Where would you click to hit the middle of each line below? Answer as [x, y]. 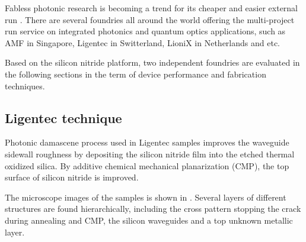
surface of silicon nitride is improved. [72, 177]
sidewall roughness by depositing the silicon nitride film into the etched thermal [150, 154]
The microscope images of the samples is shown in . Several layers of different [146, 197]
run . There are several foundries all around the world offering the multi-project [150, 19]
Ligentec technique [63, 117]
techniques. [25, 85]
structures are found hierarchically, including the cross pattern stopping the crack [153, 209]
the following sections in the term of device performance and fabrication [136, 74]
